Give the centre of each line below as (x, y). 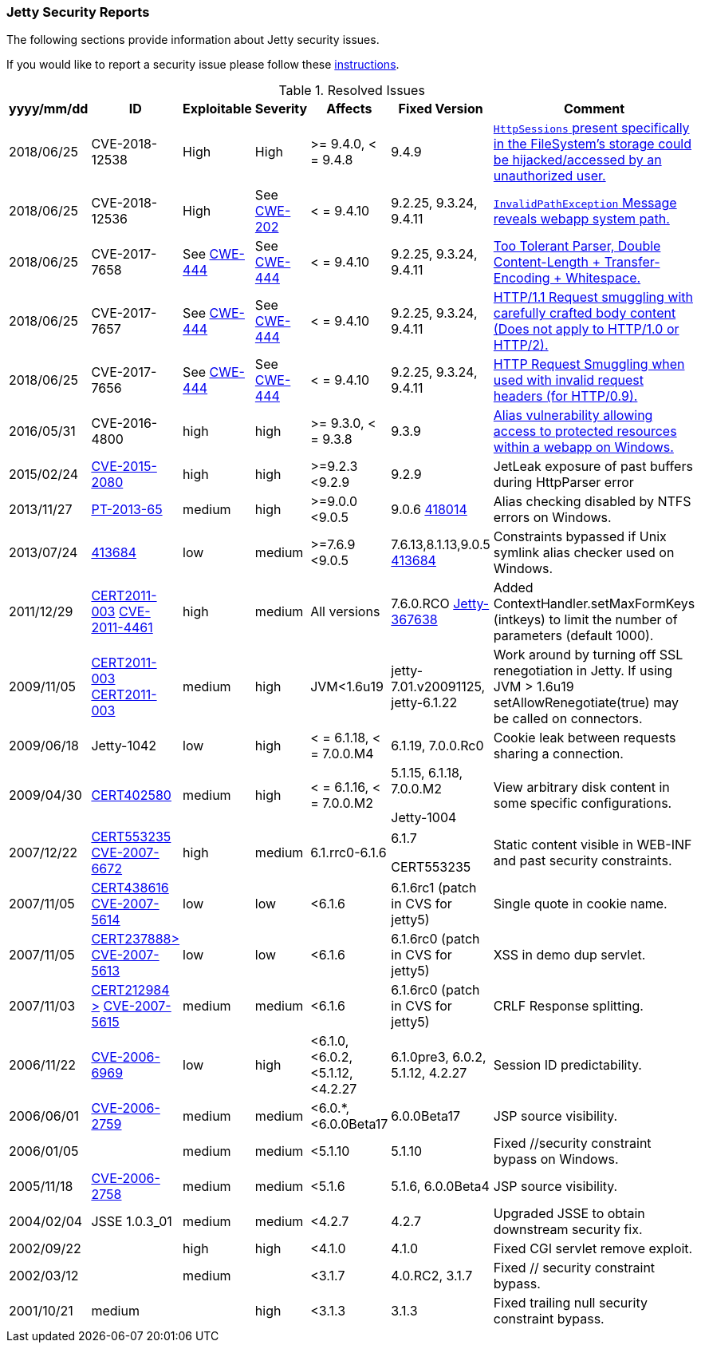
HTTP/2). (521, 345)
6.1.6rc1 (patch (434, 888)
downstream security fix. (568, 1230)
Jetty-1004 (424, 818)
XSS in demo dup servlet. (569, 955)
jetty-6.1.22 (424, 703)
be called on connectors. (568, 719)
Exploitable (217, 109)
